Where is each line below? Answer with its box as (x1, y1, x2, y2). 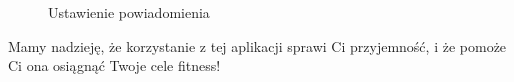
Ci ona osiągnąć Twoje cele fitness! (8, 55, 221, 76)
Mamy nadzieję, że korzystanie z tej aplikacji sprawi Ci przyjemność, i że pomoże (8, 35, 507, 56)
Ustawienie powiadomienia (48, 2, 210, 22)
